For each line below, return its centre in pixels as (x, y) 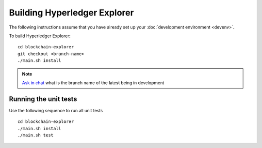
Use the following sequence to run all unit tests (56, 110)
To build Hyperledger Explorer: (40, 36)
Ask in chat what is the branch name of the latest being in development (93, 83)
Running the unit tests (43, 99)
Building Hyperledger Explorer (72, 13)
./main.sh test (36, 135)
